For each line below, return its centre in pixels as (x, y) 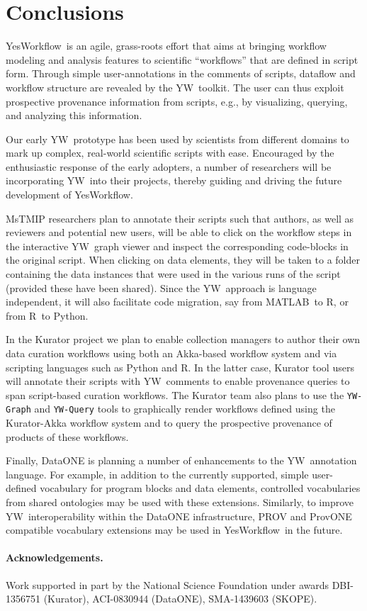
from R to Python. (47, 315)
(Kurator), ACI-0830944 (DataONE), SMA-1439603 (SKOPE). (180, 599)
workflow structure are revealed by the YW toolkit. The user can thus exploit (175, 87)
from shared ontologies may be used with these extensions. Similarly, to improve (180, 502)
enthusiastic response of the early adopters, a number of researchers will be (169, 166)
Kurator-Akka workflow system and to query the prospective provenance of (169, 423)
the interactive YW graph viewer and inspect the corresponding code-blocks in (177, 246)
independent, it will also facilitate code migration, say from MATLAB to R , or (177, 302)
